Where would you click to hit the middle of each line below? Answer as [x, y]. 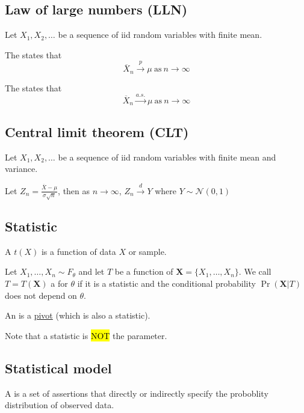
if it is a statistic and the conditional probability [166, 283]
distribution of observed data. [60, 405]
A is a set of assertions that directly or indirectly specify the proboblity [137, 393]
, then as [74, 190]
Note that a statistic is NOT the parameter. [86, 335]
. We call [255, 271]
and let [92, 271]
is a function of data [79, 251]
